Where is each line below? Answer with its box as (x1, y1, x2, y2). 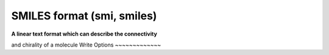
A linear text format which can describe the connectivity (11, 30, 158, 37)
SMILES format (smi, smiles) (11, 9, 157, 22)
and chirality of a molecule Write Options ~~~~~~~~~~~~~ (11, 41, 161, 48)
